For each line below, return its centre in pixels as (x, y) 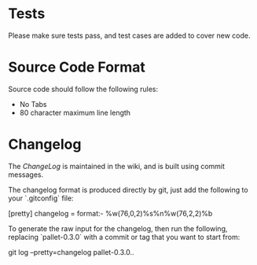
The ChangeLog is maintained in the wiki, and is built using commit (117, 166)
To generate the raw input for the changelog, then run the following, (118, 228)
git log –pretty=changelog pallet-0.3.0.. (71, 252)
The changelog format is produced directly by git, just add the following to (128, 190)
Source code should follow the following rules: (83, 89)
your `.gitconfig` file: (41, 198)
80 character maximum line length (75, 112)
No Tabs (33, 104)
